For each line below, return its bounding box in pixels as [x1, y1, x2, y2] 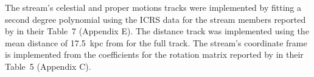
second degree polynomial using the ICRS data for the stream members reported [5, 13, 306, 25]
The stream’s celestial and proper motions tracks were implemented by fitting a [5, 1, 302, 13]
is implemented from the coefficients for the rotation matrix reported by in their [5, 48, 304, 61]
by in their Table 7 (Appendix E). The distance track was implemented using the [5, 25, 309, 37]
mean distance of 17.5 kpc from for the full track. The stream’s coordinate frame [5, 36, 307, 49]
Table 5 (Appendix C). [5, 60, 91, 72]
